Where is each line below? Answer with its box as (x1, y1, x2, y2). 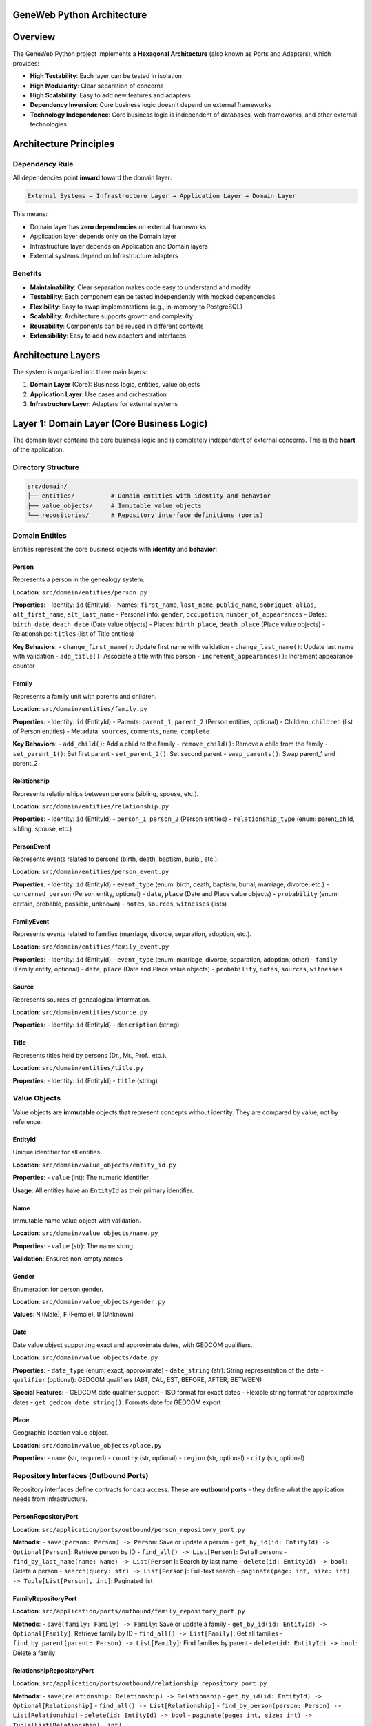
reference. (12, 1118, 43, 1126)
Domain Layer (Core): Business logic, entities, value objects (30, 380, 200, 389)
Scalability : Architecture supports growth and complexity (30, 312, 193, 320)
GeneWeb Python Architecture (12, 9, 147, 21)
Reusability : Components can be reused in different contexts (30, 322, 204, 330)
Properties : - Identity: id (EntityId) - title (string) (12, 1076, 158, 1085)
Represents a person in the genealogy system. (12, 575, 145, 583)
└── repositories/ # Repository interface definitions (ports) (27, 512, 264, 519)
